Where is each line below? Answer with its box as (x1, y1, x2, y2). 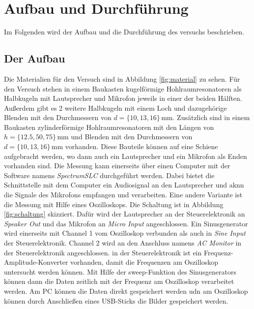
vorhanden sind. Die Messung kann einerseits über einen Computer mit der (4, 160, 230, 171)
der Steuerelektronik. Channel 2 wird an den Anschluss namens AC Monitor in (4, 238, 242, 248)
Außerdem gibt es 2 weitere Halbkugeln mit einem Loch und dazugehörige (4, 102, 227, 113)
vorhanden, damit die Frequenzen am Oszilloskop (70, 257, 219, 267)
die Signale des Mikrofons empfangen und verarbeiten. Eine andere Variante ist (4, 189, 243, 200)
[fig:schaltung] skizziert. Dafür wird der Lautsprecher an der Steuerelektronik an (4, 209, 245, 219)
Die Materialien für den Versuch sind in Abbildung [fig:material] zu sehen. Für (4, 73, 240, 84)
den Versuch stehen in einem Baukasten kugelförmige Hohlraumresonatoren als (4, 83, 242, 93)
